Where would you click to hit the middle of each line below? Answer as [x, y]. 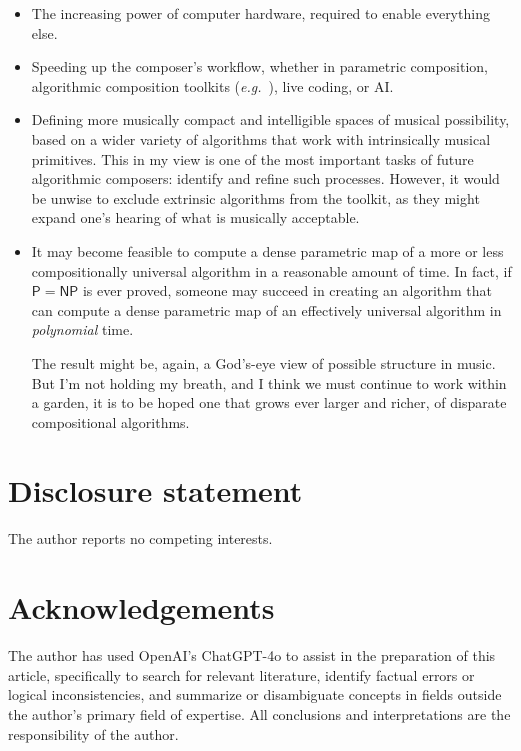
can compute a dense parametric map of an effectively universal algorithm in [266, 309]
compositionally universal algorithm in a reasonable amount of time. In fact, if [271, 270]
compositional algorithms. [110, 421]
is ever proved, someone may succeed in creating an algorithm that [287, 290]
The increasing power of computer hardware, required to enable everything [260, 13]
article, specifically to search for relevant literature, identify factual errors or [241, 674]
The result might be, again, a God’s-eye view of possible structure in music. [263, 362]
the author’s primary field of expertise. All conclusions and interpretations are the [259, 713]
